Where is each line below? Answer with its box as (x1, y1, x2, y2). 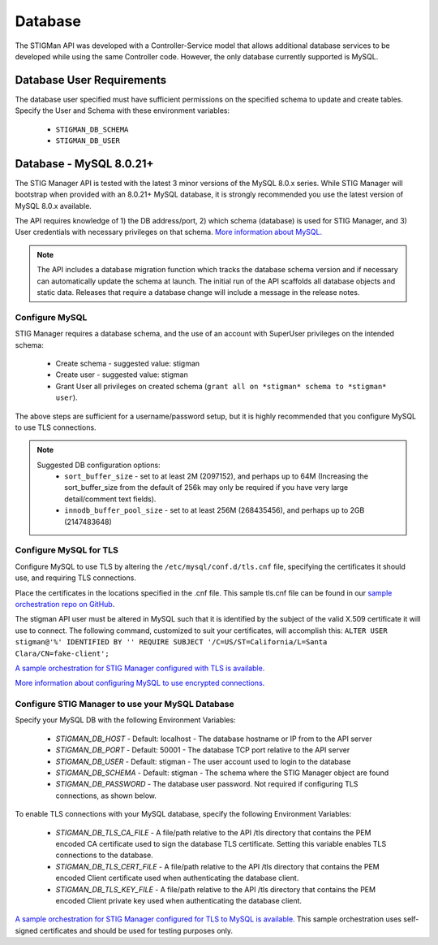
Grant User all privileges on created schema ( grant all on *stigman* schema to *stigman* (55, 381, 387, 391)
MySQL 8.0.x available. (15, 201, 92, 210)
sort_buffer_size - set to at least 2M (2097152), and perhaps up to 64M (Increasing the (64, 471, 369, 481)
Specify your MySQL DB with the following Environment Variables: (15, 715, 236, 725)
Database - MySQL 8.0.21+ (15, 157, 154, 171)
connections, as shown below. (55, 791, 157, 800)
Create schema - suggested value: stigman (55, 358, 200, 368)
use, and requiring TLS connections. (15, 573, 137, 583)
